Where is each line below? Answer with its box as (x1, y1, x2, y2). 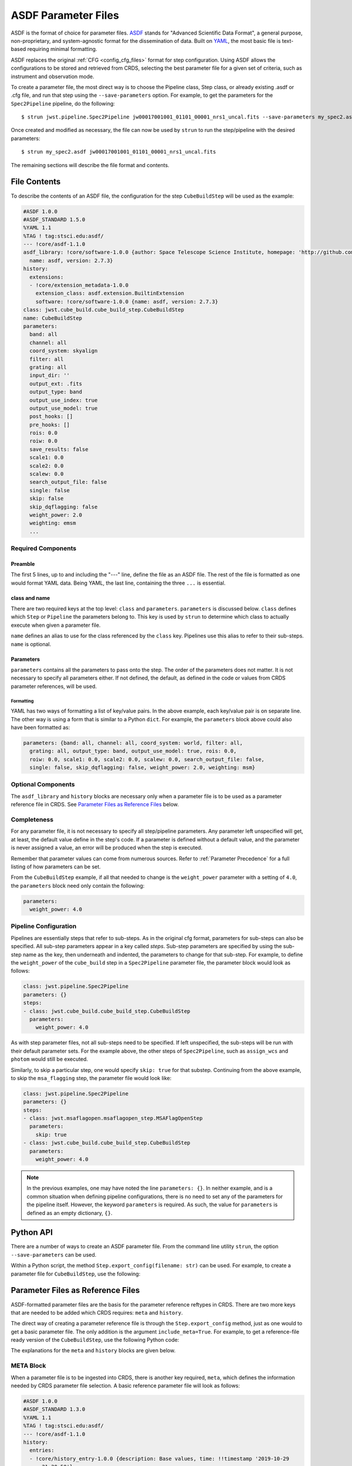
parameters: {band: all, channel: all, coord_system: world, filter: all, (23, 739, 243, 746)
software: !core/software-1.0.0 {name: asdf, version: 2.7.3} (35, 298, 218, 305)
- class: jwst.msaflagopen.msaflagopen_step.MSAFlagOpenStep (23, 1115, 203, 1122)
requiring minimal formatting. (27, 46, 97, 53)
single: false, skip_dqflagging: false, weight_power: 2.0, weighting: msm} (29, 764, 255, 771)
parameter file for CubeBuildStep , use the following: (11, 1270, 141, 1277)
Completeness (11, 816, 54, 824)
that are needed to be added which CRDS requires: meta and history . (11, 1309, 183, 1316)
